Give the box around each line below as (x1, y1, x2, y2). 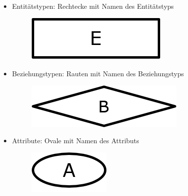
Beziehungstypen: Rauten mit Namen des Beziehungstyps (12, 68, 184, 79)
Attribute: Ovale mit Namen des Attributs (12, 135, 139, 146)
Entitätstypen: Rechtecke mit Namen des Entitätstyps (12, 1, 174, 11)
